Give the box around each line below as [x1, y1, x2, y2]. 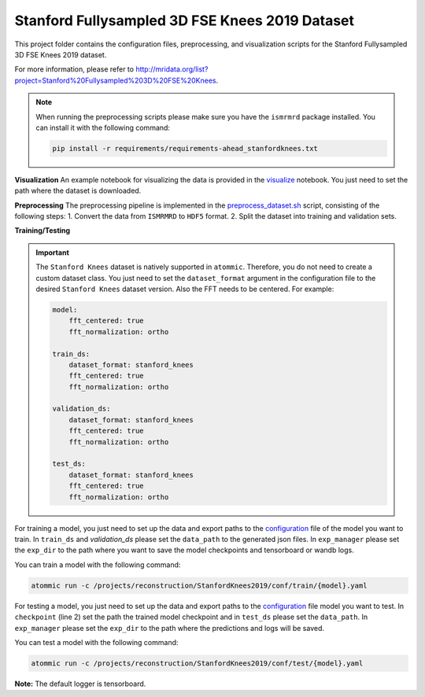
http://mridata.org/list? [135, 65, 209, 74]
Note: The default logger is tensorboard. [14, 679, 146, 688]
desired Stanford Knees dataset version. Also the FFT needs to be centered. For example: [35, 284, 334, 293]
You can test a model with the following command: [14, 637, 179, 647]
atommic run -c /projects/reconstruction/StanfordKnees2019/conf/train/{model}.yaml [31, 581, 368, 590]
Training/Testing [14, 226, 71, 235]
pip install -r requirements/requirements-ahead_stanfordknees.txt [52, 144, 319, 153]
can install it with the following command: [35, 123, 171, 132]
